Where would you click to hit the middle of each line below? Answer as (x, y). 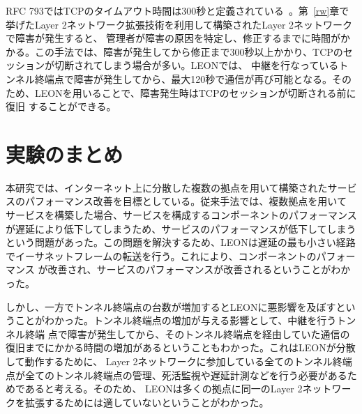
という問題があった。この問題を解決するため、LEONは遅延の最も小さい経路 (181, 242)
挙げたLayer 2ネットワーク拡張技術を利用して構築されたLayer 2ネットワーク (179, 24)
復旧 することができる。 (61, 106)
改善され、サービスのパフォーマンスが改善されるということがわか (199, 269)
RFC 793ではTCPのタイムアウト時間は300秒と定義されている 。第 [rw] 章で (178, 10)
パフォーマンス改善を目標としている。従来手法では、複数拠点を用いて (186, 201)
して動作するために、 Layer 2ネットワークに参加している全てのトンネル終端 (179, 361)
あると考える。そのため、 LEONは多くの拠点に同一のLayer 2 (164, 389)
